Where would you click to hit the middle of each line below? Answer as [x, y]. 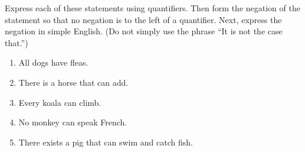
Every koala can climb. [60, 102]
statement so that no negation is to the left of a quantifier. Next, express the [143, 19]
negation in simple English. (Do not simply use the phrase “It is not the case [144, 31]
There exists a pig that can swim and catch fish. [106, 142]
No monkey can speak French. [73, 122]
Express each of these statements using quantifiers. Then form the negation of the [152, 8]
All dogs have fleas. [53, 62]
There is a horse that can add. [73, 82]
